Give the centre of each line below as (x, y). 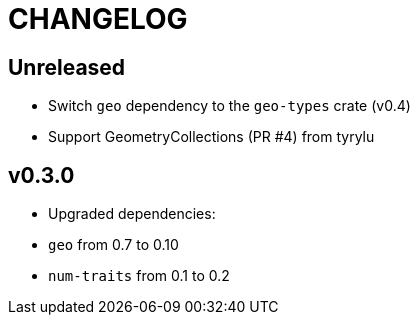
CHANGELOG (98, 19)
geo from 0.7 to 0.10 (113, 245)
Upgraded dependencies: (132, 214)
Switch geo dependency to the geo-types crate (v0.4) (229, 106)
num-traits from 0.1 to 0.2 (139, 276)
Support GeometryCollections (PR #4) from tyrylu (211, 137)
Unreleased (67, 67)
